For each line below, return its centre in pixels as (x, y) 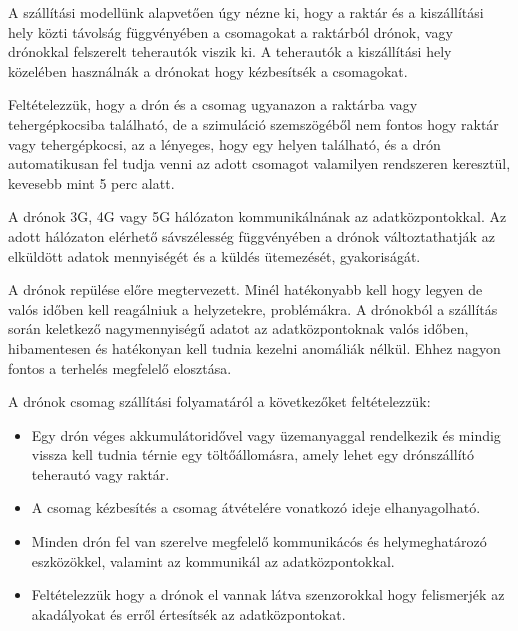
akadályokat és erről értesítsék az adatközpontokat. (188, 613)
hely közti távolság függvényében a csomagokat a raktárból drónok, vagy (230, 31)
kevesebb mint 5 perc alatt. (91, 182)
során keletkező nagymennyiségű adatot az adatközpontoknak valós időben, (238, 328)
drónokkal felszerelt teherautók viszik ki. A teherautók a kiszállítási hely (230, 51)
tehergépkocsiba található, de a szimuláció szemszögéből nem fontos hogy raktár (253, 123)
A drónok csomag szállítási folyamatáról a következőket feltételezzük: (219, 401)
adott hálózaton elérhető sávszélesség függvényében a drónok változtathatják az (251, 235)
